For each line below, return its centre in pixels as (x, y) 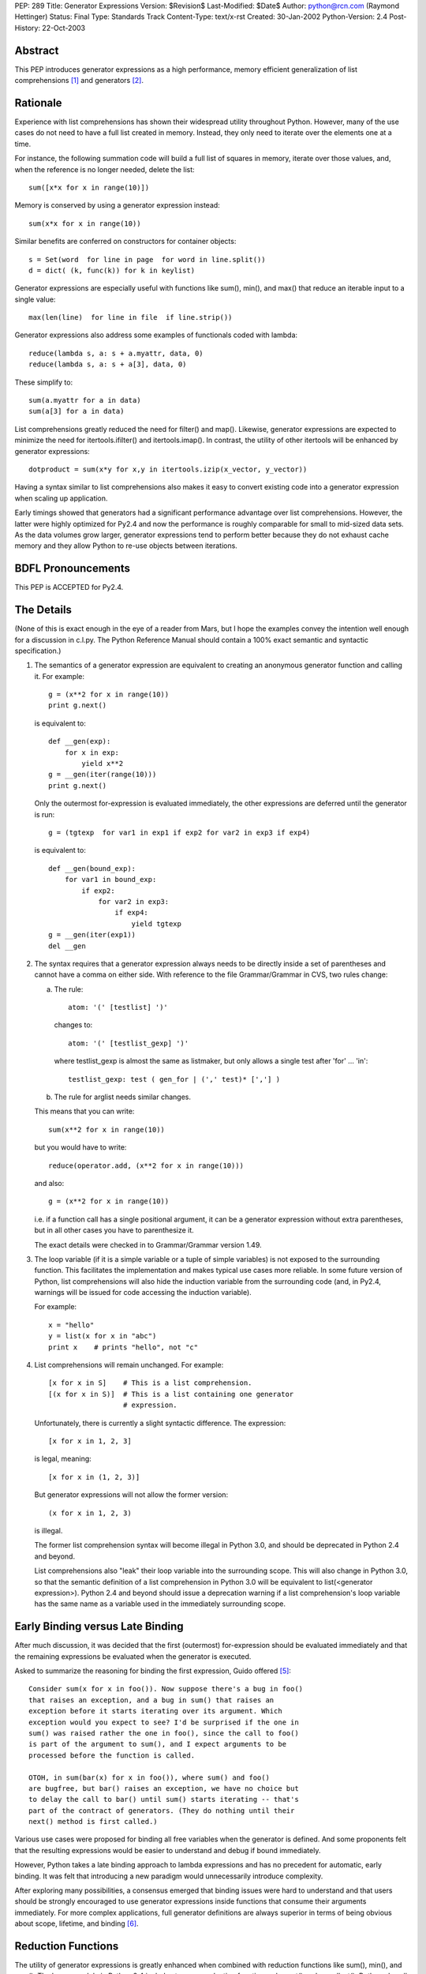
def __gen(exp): (80, 741)
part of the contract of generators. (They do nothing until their (162, 1811)
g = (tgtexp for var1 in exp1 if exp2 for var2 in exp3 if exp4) (179, 832)
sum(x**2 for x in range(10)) (107, 1130)
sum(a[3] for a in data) (77, 411)
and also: (49, 1183)
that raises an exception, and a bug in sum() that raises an (151, 1700)
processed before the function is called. (112, 1755)
